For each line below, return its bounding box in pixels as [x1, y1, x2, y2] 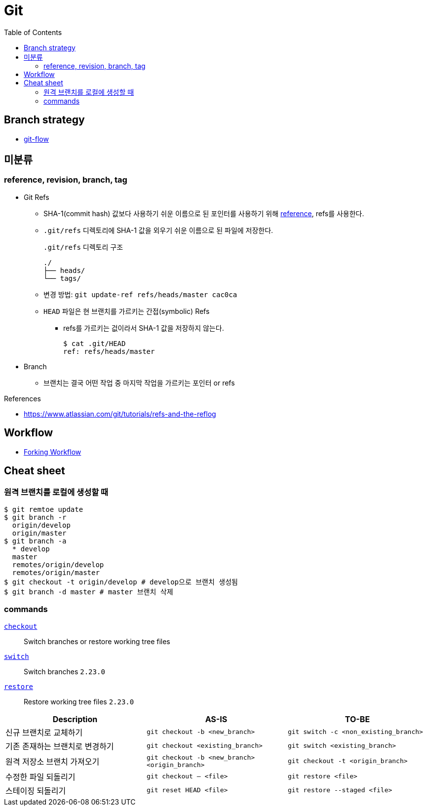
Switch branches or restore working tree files [24, 637, 170, 646]
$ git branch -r [4, 513, 67, 521]
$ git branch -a [4, 537, 67, 545]
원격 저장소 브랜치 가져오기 [5, 756, 100, 767]
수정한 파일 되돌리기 [5, 771, 76, 782]
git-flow [24, 134, 49, 143]
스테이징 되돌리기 [5, 785, 66, 796]
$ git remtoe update [4, 505, 83, 513]
